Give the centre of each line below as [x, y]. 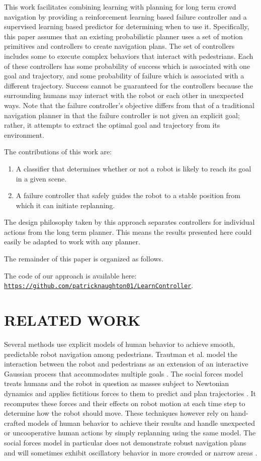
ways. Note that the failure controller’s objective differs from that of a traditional [129, 105]
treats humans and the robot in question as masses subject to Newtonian [117, 383]
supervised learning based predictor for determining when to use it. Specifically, [127, 26]
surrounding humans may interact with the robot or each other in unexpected [124, 95]
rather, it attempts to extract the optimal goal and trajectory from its [112, 125]
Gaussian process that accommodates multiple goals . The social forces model [124, 373]
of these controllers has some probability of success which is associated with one [127, 66]
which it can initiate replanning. [65, 205]
